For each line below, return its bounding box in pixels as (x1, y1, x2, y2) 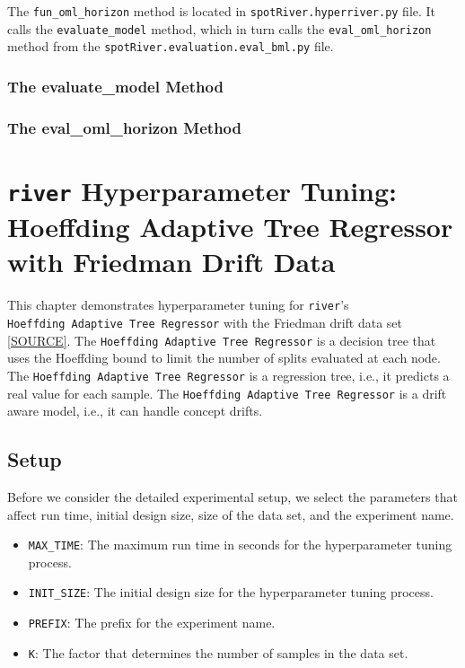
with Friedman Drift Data (7, 243, 336, 280)
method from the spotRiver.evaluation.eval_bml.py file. (7, 37, 334, 56)
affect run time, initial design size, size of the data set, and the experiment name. (7, 505, 454, 523)
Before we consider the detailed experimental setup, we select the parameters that (7, 487, 458, 505)
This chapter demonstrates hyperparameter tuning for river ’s (7, 295, 349, 314)
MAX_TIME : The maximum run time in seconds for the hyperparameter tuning (28, 535, 452, 554)
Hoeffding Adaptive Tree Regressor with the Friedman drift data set (7, 312, 403, 331)
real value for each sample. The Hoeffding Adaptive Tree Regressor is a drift (7, 383, 447, 402)
